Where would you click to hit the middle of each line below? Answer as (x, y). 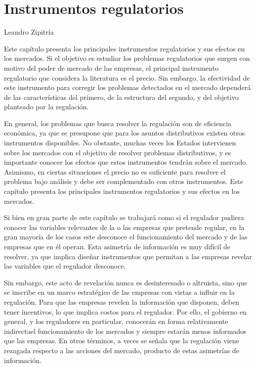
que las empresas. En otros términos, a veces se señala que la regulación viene (122, 341)
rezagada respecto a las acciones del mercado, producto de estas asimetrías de (122, 350)
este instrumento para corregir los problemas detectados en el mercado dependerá (128, 87)
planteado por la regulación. (46, 107)
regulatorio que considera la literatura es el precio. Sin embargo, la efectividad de (127, 77)
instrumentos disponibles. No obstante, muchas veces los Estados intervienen (120, 143)
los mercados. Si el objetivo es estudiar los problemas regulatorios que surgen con (127, 58)
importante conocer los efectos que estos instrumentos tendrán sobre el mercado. (126, 162)
